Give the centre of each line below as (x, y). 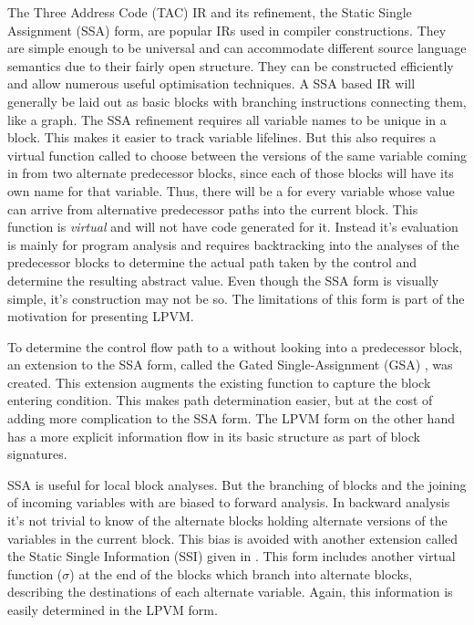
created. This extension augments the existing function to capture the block (219, 382)
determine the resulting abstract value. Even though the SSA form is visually (223, 280)
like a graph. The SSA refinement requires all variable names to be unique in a (227, 119)
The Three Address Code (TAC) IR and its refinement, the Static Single (210, 12)
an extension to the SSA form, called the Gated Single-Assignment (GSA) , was (230, 365)
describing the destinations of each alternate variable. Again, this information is (230, 592)
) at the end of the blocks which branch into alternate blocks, (241, 573)
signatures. (37, 454)
